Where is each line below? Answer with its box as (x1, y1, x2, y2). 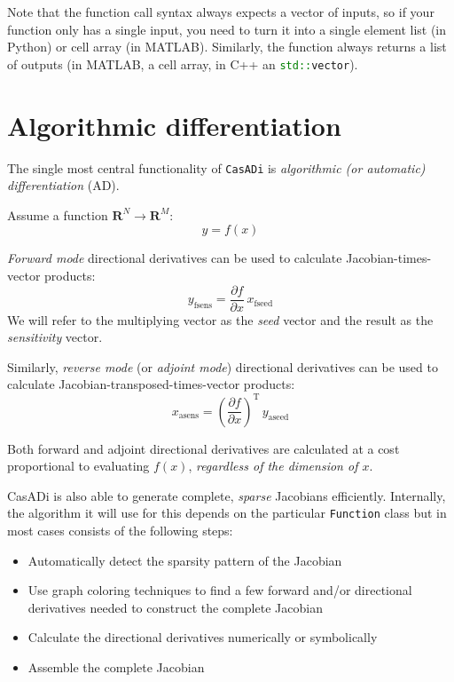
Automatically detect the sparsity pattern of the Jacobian (27, 551, 342, 569)
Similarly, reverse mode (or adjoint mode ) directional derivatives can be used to (7, 357, 438, 376)
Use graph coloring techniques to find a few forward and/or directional (27, 581, 412, 599)
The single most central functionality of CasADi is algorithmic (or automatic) (7, 158, 426, 177)
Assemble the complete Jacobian (27, 657, 205, 676)
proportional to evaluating (7, 456, 150, 475)
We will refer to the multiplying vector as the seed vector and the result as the (7, 310, 434, 329)
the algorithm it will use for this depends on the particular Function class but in (7, 504, 447, 522)
